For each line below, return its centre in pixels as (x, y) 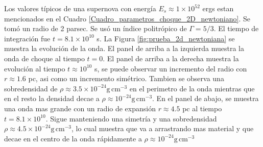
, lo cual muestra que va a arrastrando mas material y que (163, 128)
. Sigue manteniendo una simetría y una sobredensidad (131, 118)
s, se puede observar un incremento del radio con (171, 68)
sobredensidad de (31, 88)
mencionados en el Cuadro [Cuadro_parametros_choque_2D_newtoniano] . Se (127, 18)
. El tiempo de (236, 28)
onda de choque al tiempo (44, 58)
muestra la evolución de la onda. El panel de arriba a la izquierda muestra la (124, 48)
